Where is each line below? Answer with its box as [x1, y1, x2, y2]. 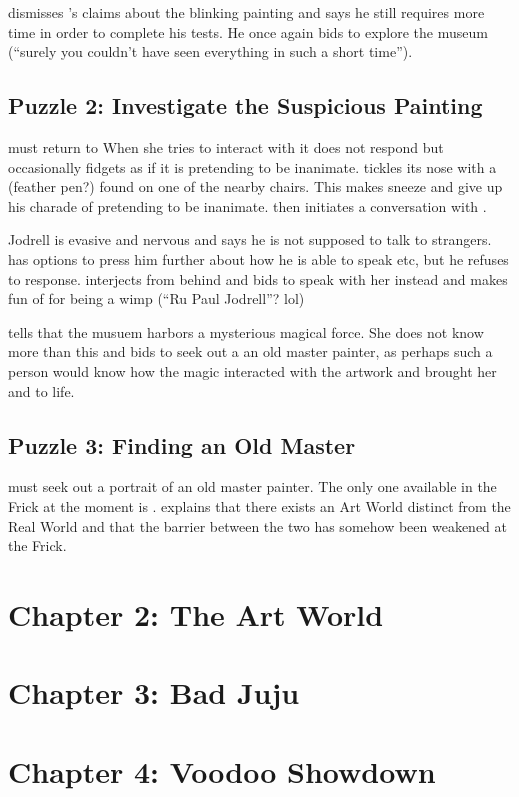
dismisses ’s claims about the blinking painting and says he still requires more [8, 2, 485, 22]
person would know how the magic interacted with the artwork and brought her [8, 360, 497, 381]
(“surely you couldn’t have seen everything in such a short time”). [8, 41, 413, 62]
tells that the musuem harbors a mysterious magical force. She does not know [8, 321, 484, 342]
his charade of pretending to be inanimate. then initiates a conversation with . [8, 195, 487, 216]
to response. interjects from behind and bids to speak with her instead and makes [8, 268, 508, 289]
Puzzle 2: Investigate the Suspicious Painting [8, 90, 483, 121]
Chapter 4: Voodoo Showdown [8, 750, 436, 791]
